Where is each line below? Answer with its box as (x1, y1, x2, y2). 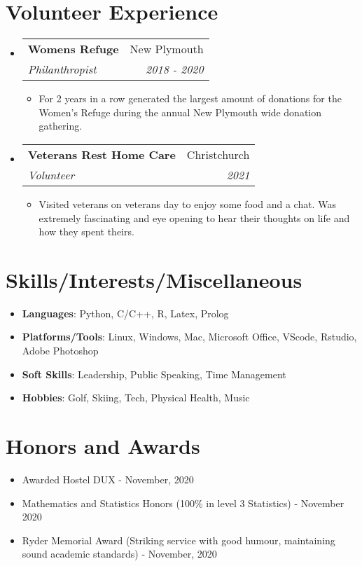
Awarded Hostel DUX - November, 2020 (22, 471, 194, 486)
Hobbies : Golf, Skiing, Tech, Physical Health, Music (22, 390, 250, 405)
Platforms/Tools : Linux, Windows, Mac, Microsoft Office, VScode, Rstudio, (22, 329, 357, 344)
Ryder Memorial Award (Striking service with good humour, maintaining (22, 532, 335, 547)
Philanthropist (27, 61, 97, 78)
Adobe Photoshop (22, 343, 99, 357)
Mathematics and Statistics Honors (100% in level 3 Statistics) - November (22, 495, 344, 510)
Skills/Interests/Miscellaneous (6, 265, 302, 294)
